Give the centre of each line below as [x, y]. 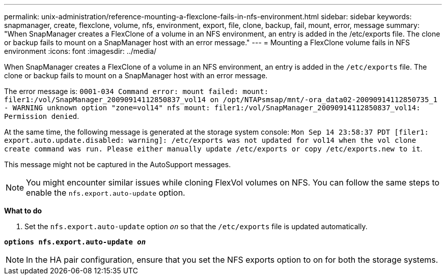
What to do [23, 211]
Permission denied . [42, 116]
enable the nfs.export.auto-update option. [106, 193]
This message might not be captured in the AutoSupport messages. [118, 164]
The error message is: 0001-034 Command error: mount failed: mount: [136, 91]
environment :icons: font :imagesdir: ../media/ [80, 51]
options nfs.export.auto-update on [75, 242]
